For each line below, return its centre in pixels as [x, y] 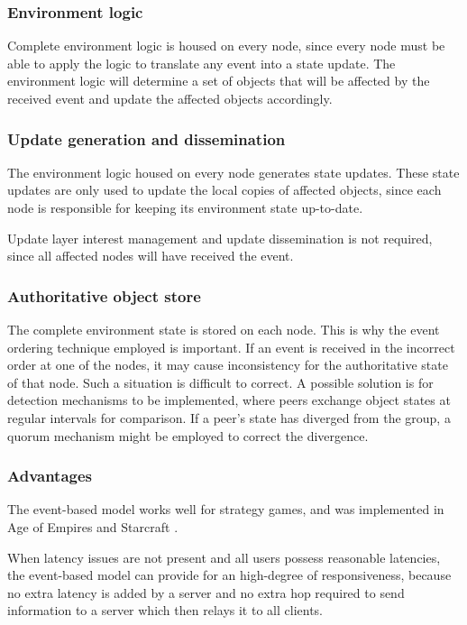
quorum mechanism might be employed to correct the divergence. [188, 435]
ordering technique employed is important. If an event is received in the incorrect [231, 347]
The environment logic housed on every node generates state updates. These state [233, 172]
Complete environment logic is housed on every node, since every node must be [226, 46]
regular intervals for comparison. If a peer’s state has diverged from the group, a [229, 417]
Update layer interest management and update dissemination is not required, [220, 238]
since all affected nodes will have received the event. [151, 256]
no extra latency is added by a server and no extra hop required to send [206, 592]
